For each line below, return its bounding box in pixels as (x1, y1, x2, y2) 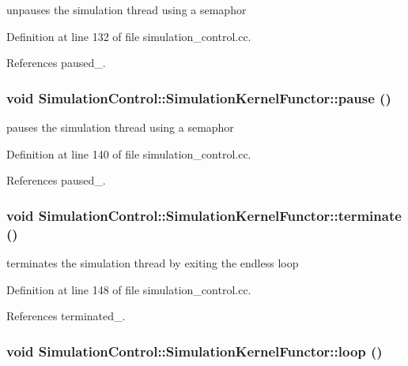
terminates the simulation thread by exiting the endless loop (6, 254, 299, 271)
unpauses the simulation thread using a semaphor (6, 2, 247, 17)
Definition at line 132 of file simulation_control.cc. (6, 28, 251, 44)
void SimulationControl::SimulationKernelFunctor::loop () (6, 341, 383, 360)
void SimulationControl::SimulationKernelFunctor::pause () (6, 88, 391, 107)
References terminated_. (6, 308, 126, 324)
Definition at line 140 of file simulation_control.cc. (6, 145, 251, 162)
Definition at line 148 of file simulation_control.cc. (6, 281, 251, 297)
